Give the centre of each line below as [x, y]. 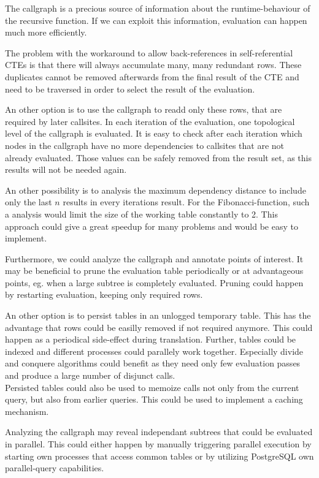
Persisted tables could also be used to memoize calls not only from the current [152, 387]
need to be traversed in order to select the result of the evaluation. [130, 89]
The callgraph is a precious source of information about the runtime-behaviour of [158, 8]
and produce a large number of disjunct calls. [90, 375]
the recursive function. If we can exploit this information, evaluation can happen [156, 20]
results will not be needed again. [66, 169]
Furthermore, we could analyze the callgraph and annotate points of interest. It [154, 258]
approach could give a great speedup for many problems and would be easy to [152, 226]
